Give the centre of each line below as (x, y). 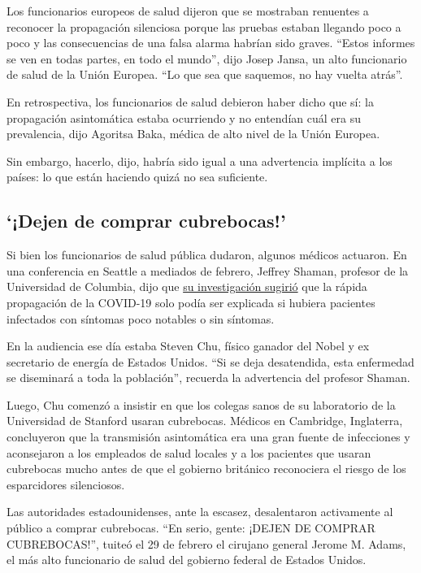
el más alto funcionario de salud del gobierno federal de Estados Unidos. (187, 560)
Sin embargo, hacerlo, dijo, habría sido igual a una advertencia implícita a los (200, 161)
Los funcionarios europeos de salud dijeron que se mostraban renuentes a (188, 11)
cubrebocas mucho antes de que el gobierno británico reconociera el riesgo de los (206, 469)
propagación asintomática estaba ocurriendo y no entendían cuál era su (184, 117)
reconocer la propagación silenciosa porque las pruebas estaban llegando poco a (204, 26)
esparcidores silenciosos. (66, 484)
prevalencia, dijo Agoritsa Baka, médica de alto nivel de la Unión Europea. (193, 134)
